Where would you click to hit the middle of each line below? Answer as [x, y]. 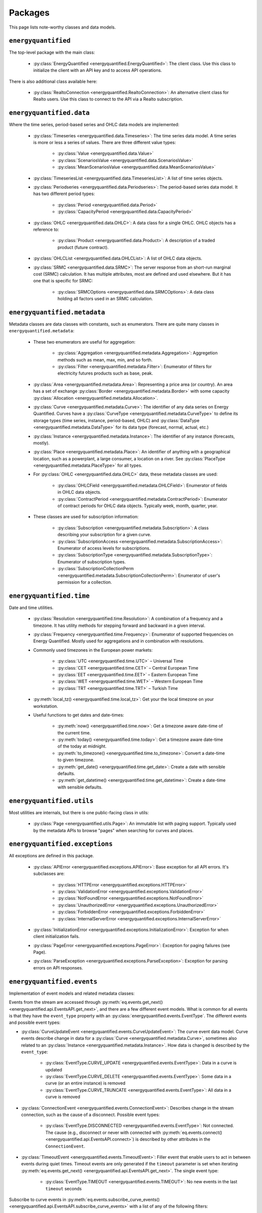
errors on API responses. [58, 967]
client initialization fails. [57, 936]
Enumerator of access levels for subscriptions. [104, 548]
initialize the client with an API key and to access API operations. [98, 70]
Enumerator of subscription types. [92, 562]
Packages [29, 13]
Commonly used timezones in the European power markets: [93, 650]
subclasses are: [49, 874]
